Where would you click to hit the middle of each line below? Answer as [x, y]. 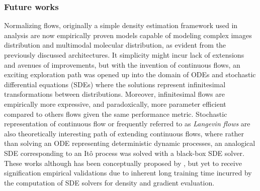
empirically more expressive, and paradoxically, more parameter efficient [115, 104]
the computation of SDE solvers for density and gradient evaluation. [109, 182]
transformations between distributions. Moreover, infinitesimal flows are [114, 94]
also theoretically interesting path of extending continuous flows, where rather [124, 133]
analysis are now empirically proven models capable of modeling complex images [128, 35]
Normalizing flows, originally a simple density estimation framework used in [121, 25]
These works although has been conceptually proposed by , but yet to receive [123, 163]
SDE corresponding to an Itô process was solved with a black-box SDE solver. [124, 153]
